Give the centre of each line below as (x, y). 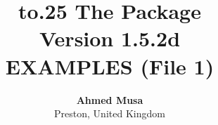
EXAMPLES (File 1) (110, 66)
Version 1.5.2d (110, 38)
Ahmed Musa (110, 99)
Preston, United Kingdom (110, 113)
